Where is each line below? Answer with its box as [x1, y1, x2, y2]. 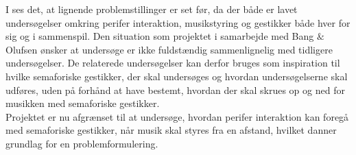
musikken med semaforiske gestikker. [5, 96, 160, 110]
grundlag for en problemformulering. [5, 136, 158, 150]
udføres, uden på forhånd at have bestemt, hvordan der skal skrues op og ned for [5, 82, 345, 97]
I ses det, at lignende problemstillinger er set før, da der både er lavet [5, 2, 298, 16]
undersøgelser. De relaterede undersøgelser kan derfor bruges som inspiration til [5, 56, 340, 70]
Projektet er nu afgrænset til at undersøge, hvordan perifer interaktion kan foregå [5, 109, 349, 123]
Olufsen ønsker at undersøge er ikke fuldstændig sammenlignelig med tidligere [5, 42, 333, 56]
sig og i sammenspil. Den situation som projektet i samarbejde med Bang [5, 29, 314, 43]
